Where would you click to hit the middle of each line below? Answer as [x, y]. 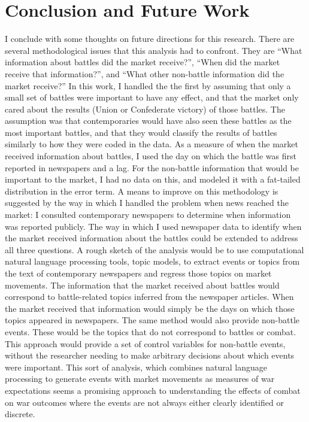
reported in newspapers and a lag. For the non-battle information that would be [152, 167]
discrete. [20, 414]
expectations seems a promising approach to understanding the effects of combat [153, 390]
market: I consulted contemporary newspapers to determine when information [148, 215]
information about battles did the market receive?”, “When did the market [143, 62]
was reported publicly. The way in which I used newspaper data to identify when [153, 226]
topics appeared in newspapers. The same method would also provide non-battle [152, 320]
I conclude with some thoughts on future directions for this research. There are [150, 39]
